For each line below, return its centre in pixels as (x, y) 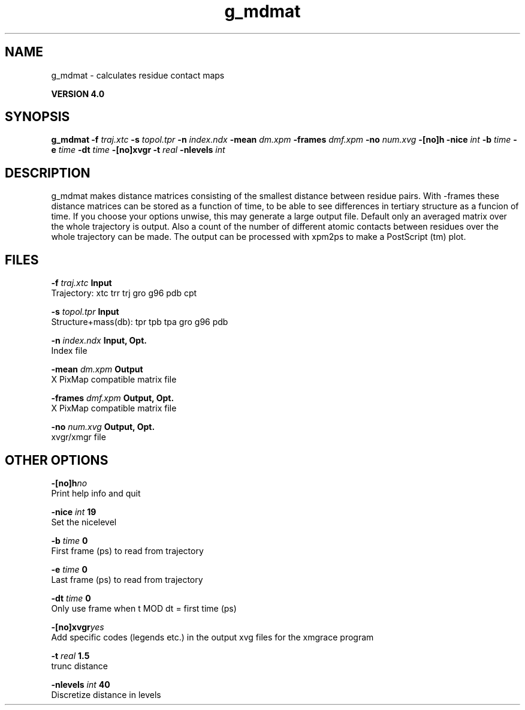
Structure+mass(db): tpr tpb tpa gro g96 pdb (140, 322)
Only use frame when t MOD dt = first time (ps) (144, 608)
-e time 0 (69, 569)
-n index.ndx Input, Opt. (99, 341)
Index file (69, 351)
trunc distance (80, 666)
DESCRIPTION (48, 173)
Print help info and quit (96, 493)
